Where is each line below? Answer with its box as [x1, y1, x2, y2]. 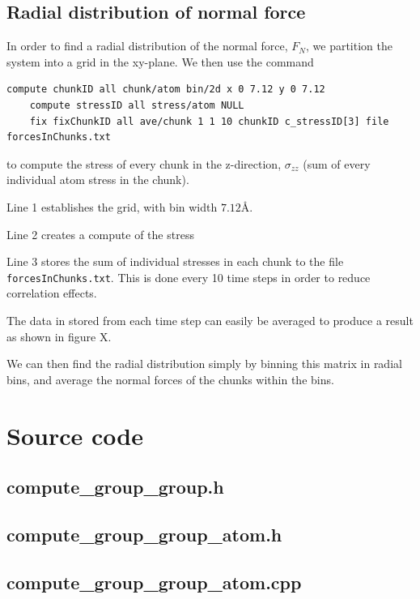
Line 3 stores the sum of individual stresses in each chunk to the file [6, 253, 344, 270]
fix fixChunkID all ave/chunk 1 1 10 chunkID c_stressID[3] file [29, 115, 389, 127]
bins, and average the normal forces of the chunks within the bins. [6, 370, 334, 387]
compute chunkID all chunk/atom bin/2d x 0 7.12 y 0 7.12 [6, 83, 325, 96]
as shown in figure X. [6, 327, 112, 344]
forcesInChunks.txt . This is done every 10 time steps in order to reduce [6, 268, 371, 285]
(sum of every [303, 155, 371, 172]
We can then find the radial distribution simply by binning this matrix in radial [6, 355, 402, 372]
